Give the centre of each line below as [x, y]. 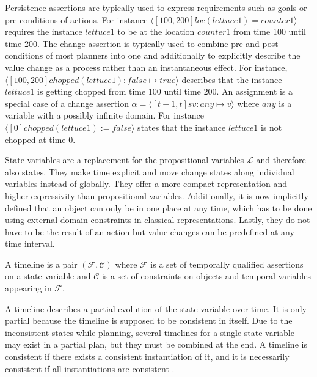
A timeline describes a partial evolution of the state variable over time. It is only [156, 308]
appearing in [28, 288]
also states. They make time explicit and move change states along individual [150, 171]
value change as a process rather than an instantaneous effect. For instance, [146, 67]
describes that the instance [232, 79]
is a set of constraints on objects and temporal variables [206, 276]
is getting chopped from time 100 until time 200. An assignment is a [165, 91]
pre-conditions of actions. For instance [76, 19]
